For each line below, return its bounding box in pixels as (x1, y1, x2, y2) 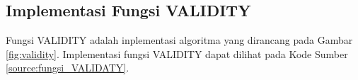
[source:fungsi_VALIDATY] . (6, 60, 129, 75)
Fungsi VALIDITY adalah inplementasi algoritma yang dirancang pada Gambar (6, 33, 353, 47)
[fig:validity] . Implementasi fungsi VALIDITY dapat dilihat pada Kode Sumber (6, 46, 348, 61)
